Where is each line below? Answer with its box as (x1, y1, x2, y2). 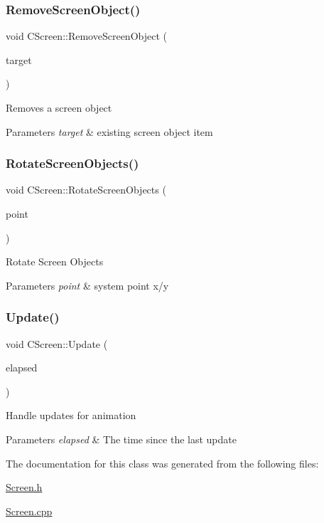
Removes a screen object (6, 100, 112, 115)
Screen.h (6, 480, 43, 495)
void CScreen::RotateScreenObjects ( (6, 182, 166, 197)
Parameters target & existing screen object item (6, 124, 213, 139)
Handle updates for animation (6, 408, 136, 423)
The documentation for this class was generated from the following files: (6, 455, 319, 470)
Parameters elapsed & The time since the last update (6, 431, 237, 446)
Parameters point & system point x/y (6, 278, 169, 292)
